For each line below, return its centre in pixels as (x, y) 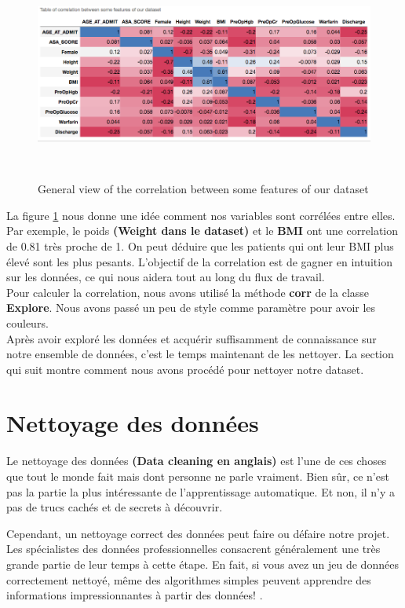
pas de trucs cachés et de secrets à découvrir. (115, 507)
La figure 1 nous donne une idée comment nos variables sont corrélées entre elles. (201, 215)
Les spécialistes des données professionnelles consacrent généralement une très (193, 549)
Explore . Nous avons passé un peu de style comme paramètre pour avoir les (191, 308)
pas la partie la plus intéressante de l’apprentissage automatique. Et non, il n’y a (201, 491)
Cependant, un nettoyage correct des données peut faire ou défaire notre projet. (198, 533)
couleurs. (27, 322)
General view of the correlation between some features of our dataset (203, 189)
